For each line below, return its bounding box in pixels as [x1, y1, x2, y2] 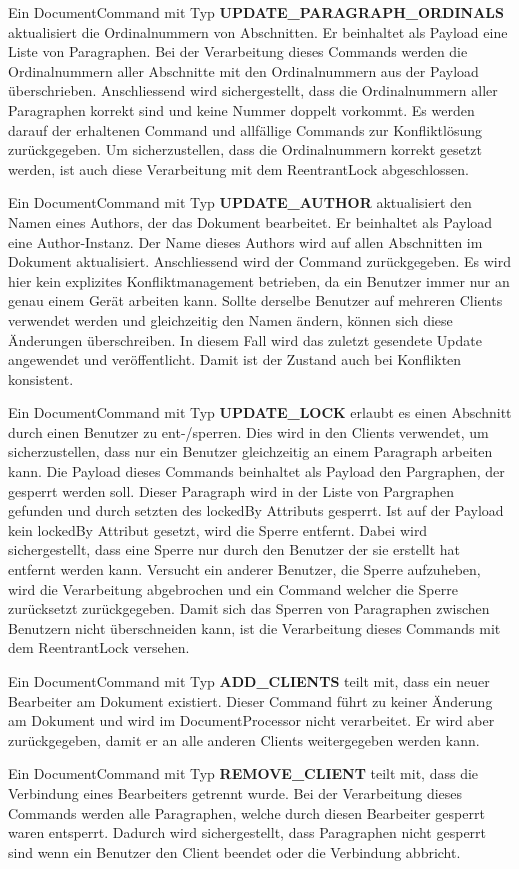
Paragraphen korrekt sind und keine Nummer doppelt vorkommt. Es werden [8, 99, 475, 120]
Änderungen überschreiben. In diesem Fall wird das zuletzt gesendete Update [8, 329, 482, 350]
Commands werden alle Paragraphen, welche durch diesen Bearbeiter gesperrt [8, 802, 485, 823]
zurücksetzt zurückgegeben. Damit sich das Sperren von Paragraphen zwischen [8, 598, 490, 619]
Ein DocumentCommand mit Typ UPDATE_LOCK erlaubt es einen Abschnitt [8, 402, 512, 423]
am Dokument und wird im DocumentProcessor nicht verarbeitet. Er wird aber [8, 710, 495, 731]
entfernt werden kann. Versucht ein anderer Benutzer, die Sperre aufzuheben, [8, 559, 481, 580]
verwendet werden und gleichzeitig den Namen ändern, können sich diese [8, 309, 453, 330]
